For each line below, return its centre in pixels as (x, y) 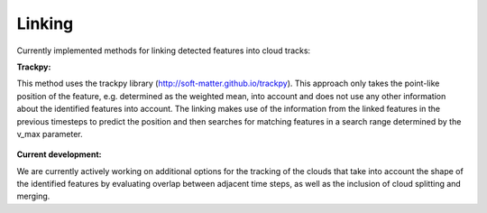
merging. (33, 196)
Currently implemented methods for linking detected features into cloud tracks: (164, 51)
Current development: (59, 154)
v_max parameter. (50, 134)
